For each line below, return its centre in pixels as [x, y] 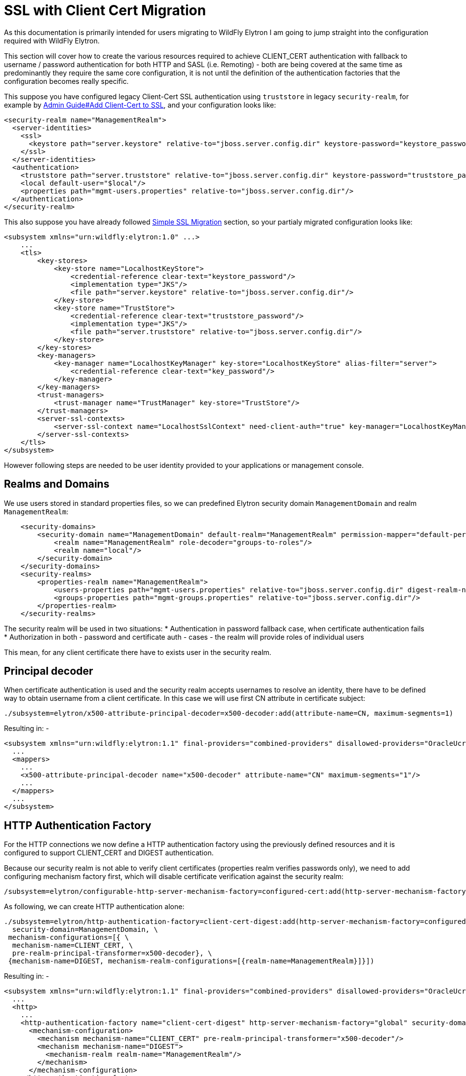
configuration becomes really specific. [66, 81]
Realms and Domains [57, 484]
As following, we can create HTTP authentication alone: [94, 907]
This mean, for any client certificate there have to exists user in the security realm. [138, 652]
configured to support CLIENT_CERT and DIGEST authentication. [109, 853]
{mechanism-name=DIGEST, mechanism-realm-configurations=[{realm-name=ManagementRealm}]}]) [191, 961]
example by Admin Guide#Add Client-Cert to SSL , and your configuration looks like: [140, 105]
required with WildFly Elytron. [52, 40]
